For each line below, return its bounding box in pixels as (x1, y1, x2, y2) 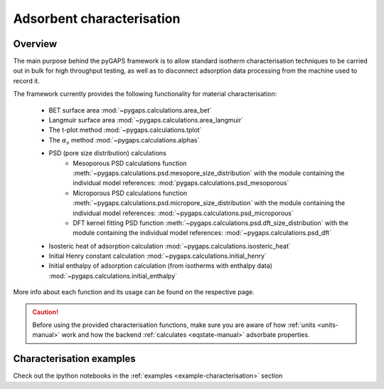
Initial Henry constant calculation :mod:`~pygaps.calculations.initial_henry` (48, 251, 267, 260)
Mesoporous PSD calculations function (73, 159, 187, 167)
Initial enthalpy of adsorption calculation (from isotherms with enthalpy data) (48, 261, 273, 270)
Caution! (32, 307, 59, 316)
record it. (13, 76, 41, 85)
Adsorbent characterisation (13, 11, 181, 26)
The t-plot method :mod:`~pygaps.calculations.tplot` (48, 125, 202, 135)
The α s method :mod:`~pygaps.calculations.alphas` (48, 135, 200, 146)
